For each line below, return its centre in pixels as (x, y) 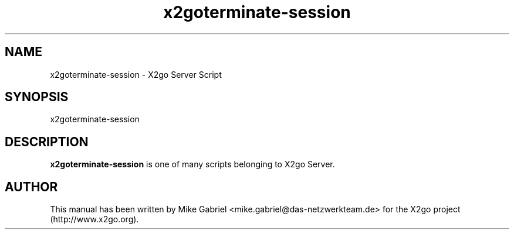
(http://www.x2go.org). (94, 219)
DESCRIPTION (47, 142)
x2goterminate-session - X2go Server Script (136, 74)
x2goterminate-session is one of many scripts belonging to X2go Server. (192, 164)
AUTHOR (31, 187)
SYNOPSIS (37, 97)
